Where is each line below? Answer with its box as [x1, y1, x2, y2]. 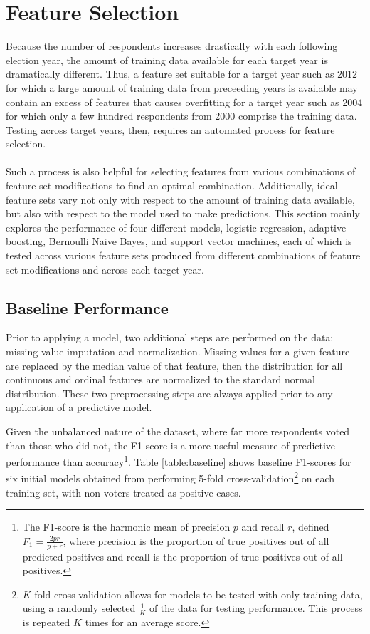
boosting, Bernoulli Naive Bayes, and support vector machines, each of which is [6, 234, 352, 249]
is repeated [22, 615, 70, 630]
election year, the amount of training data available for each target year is [6, 52, 328, 67]
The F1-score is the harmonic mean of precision [22, 519, 231, 534]
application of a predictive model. [6, 400, 152, 415]
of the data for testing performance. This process [149, 601, 363, 615]
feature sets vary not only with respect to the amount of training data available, [6, 192, 355, 207]
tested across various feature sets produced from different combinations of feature [6, 248, 361, 263]
